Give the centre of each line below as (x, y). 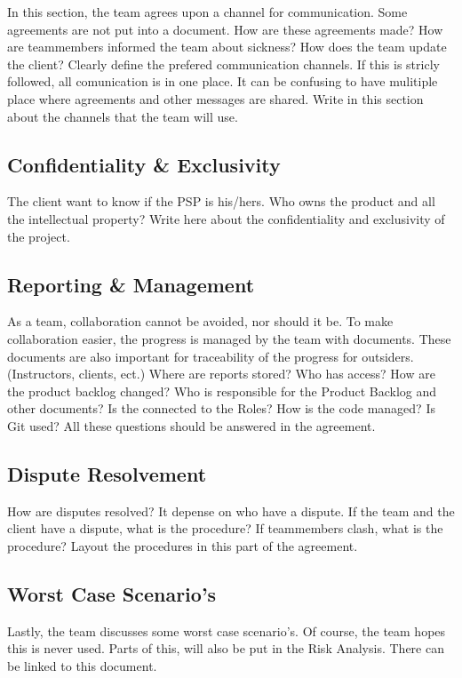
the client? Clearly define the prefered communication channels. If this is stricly (223, 64)
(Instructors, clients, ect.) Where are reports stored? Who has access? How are (221, 374)
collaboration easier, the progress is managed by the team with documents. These (229, 338)
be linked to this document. (82, 665)
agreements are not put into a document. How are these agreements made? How (225, 29)
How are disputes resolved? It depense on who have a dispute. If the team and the (231, 510)
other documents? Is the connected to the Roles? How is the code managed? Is (221, 408)
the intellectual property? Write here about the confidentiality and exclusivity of (226, 218)
